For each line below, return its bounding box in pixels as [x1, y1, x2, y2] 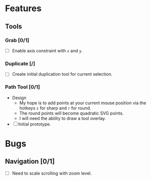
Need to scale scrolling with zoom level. [12, 170, 92, 176]
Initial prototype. [18, 121, 51, 127]
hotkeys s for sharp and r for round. [19, 105, 91, 111]
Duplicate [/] [5, 60, 35, 67]
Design [12, 95, 27, 100]
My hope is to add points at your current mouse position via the [19, 100, 147, 106]
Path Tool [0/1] [5, 83, 40, 90]
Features [5, 3, 42, 14]
